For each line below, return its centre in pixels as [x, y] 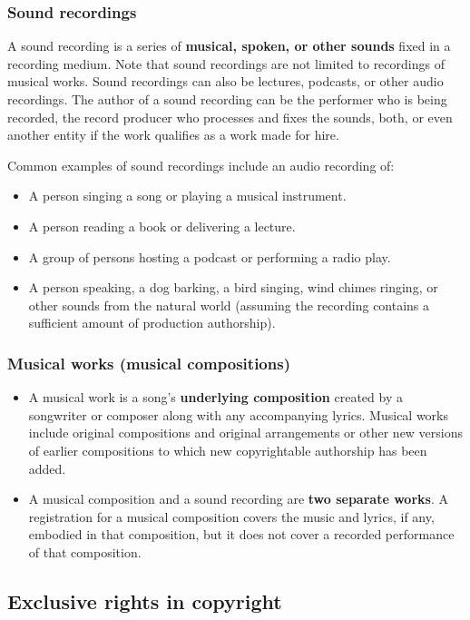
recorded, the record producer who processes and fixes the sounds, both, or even [230, 117]
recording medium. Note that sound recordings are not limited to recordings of [226, 63]
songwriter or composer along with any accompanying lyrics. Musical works [239, 414]
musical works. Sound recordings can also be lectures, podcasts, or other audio [225, 81]
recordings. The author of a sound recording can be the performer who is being [227, 99]
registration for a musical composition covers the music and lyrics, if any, [231, 516]
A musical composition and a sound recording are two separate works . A [238, 499]
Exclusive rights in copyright [145, 600]
